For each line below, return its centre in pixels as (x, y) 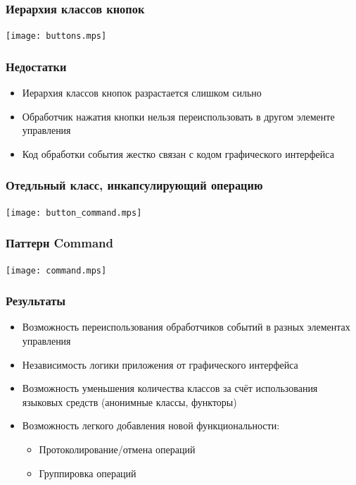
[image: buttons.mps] (56, 36)
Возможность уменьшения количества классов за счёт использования (170, 388)
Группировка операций (88, 473)
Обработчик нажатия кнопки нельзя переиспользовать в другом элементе (178, 116)
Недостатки (36, 66)
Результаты (36, 301)
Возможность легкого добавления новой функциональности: (151, 425)
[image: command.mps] (56, 270)
